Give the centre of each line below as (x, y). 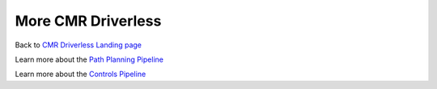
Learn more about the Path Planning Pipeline (89, 59)
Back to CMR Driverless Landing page (78, 45)
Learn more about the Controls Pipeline (81, 74)
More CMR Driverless (88, 21)
